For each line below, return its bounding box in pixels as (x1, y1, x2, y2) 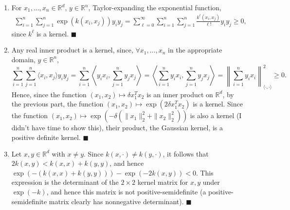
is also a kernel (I (190, 110, 242, 121)
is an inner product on (146, 89, 213, 99)
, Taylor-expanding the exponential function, (88, 2, 221, 12)
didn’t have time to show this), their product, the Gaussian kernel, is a (11, 122, 223, 133)
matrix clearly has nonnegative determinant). (49, 196, 184, 206)
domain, (11, 54, 36, 64)
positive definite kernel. (11, 132, 81, 142)
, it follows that (163, 148, 209, 158)
